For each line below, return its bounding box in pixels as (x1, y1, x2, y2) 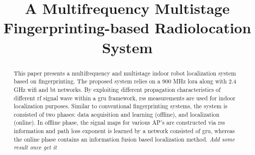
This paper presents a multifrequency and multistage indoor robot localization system (13, 69, 236, 77)
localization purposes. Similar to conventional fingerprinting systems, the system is (13, 102, 228, 110)
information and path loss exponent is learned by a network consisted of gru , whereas (13, 127, 235, 135)
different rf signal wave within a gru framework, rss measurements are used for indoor (13, 93, 236, 102)
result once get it (13, 143, 57, 152)
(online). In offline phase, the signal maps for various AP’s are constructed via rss (13, 118, 225, 127)
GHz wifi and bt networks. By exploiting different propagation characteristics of (13, 85, 221, 93)
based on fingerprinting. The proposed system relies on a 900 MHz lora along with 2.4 (13, 77, 237, 85)
